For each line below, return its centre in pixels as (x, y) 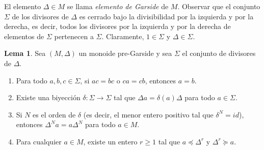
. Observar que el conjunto (219, 6)
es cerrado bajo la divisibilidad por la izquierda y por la (166, 16)
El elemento (23, 6)
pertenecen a (74, 36)
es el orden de (54, 114)
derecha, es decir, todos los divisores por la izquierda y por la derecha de (117, 26)
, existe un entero (110, 141)
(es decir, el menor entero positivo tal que (148, 114)
